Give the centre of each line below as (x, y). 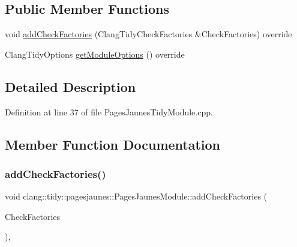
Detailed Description (70, 86)
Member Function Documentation (113, 144)
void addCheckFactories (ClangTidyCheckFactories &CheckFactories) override (148, 34)
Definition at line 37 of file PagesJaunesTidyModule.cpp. (109, 111)
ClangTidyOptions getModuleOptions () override (95, 54)
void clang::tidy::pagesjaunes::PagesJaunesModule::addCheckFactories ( (136, 196)
